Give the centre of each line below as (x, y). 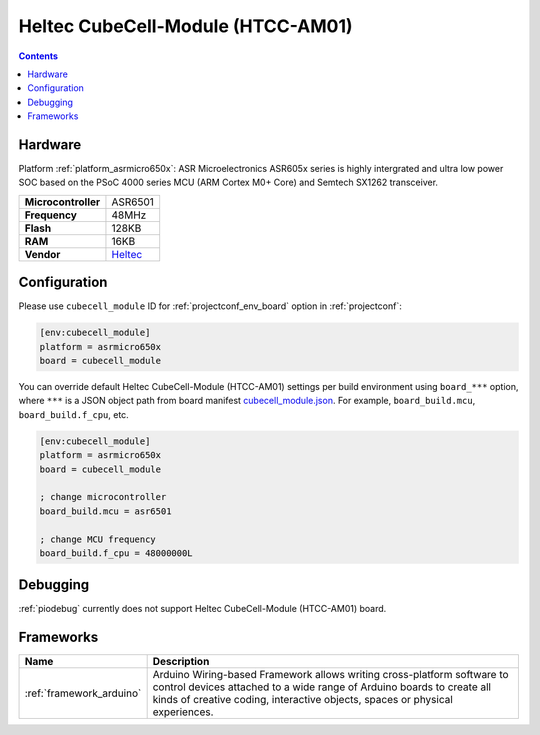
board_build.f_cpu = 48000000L (116, 553)
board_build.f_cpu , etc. (73, 414)
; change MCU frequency (98, 539)
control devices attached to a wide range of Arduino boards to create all (322, 687)
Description (181, 662)
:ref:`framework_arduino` (83, 693)
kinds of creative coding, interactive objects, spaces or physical (303, 700)
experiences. (183, 712)
